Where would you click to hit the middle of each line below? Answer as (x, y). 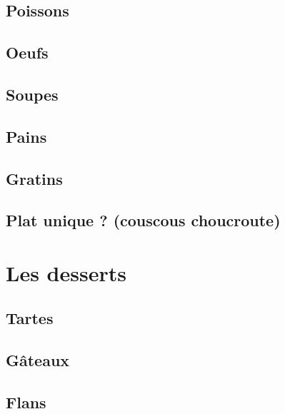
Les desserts (66, 272)
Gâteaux (38, 360)
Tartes (30, 318)
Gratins (34, 178)
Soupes (32, 94)
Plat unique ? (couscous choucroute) (143, 220)
